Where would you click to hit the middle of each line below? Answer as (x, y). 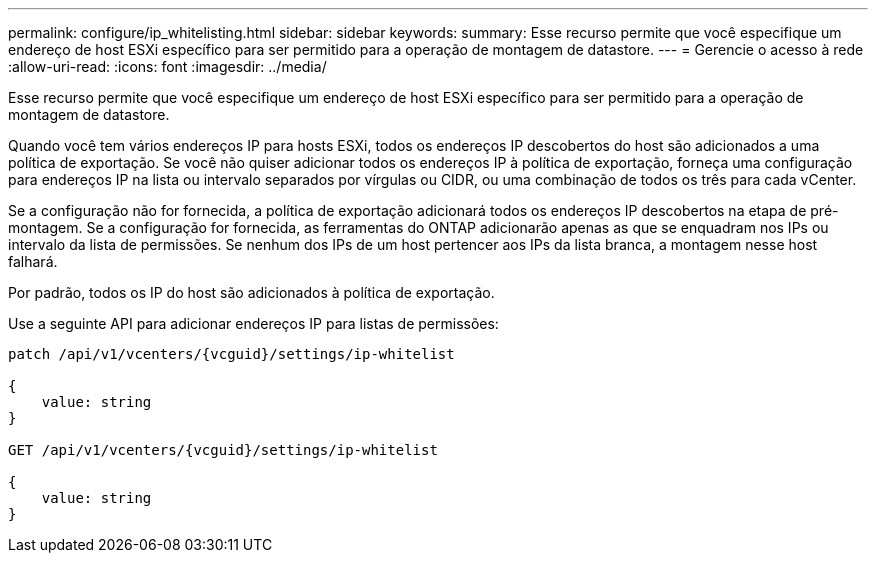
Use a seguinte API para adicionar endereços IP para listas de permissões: (253, 323)
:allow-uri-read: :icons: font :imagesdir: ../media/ (167, 66)
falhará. (33, 261)
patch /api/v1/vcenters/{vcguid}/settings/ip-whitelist (231, 354)
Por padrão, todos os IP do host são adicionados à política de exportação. (251, 292)
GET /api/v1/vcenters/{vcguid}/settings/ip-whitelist (223, 450)
